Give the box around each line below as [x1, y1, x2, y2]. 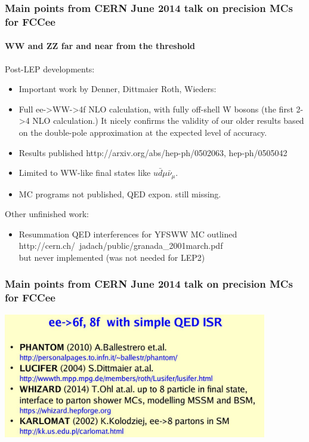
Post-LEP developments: [5, 62, 95, 75]
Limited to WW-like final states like [18, 166, 151, 179]
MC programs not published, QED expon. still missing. [18, 187, 221, 200]
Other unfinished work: [5, 208, 89, 220]
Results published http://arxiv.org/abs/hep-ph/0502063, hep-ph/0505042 [18, 146, 288, 158]
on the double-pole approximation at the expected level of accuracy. [18, 126, 267, 138]
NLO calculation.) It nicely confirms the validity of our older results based [32, 114, 304, 127]
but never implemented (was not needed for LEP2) [18, 251, 205, 263]
